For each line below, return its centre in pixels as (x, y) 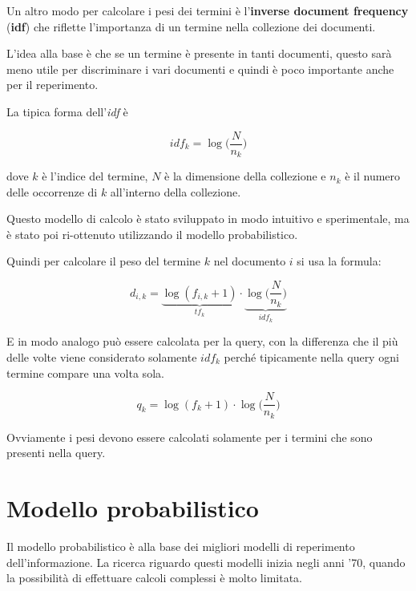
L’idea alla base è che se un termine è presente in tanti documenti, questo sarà (199, 53)
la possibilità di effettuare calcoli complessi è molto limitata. (154, 578)
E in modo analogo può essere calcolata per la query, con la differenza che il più (202, 341)
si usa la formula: (339, 261)
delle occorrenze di (52, 191)
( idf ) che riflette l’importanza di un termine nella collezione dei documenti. (191, 26)
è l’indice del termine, (95, 176)
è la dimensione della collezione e (245, 176)
